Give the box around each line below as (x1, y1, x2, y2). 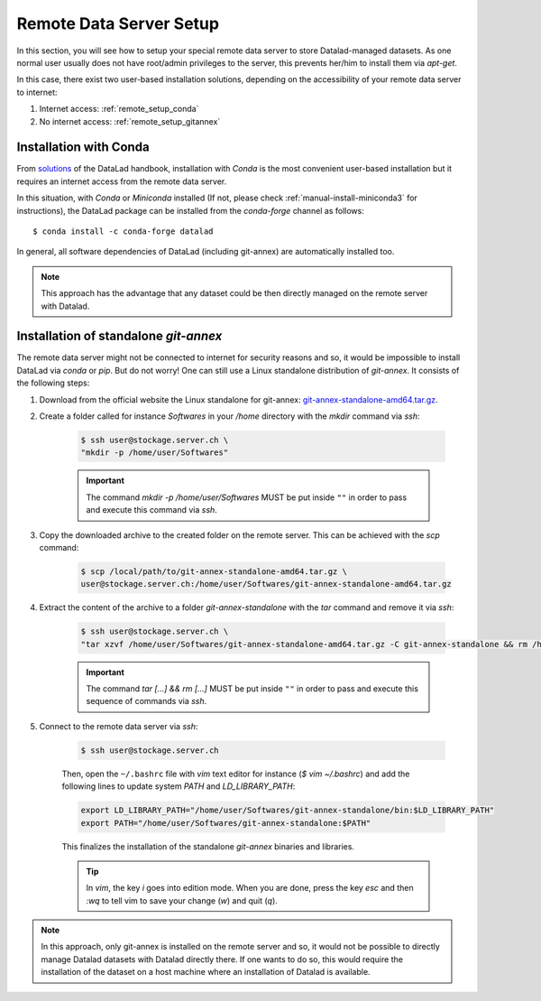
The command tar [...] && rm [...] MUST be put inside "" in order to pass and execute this (86, 683, 419, 694)
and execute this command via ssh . (86, 505, 218, 515)
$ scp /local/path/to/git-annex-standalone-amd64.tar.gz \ (80, 566, 347, 577)
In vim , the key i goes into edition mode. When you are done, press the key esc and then (86, 883, 414, 894)
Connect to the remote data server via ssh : (39, 720, 198, 731)
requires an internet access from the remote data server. (16, 176, 227, 187)
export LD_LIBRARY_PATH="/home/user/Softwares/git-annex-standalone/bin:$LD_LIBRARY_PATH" (80, 805, 495, 816)
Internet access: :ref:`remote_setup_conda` (39, 104, 199, 115)
